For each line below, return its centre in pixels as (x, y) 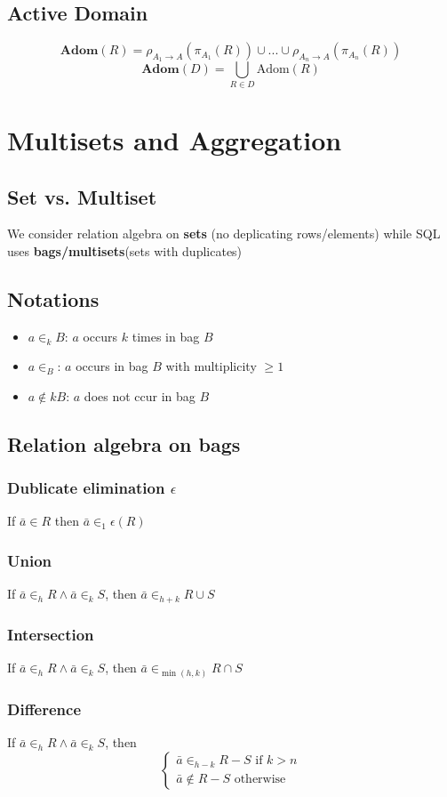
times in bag (166, 336)
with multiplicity (211, 366)
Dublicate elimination (86, 488)
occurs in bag (112, 366)
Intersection (51, 635)
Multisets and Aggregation (175, 139)
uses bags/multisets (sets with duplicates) (125, 250)
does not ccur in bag (140, 395)
